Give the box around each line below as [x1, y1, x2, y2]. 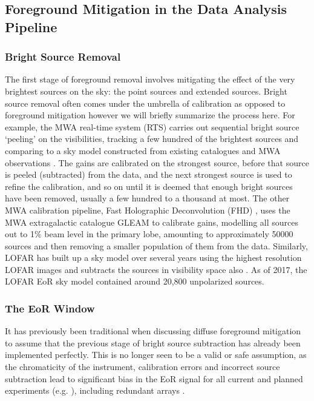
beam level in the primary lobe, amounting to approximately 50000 [44, 227, 293, 240]
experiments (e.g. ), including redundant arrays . [5, 384, 185, 397]
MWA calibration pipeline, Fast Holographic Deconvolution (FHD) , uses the [5, 203, 290, 216]
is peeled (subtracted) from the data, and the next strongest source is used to [5, 168, 292, 181]
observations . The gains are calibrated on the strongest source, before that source [5, 156, 309, 169]
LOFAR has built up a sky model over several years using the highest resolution [5, 251, 302, 264]
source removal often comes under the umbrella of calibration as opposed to [5, 96, 286, 109]
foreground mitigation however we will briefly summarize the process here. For [5, 109, 295, 121]
